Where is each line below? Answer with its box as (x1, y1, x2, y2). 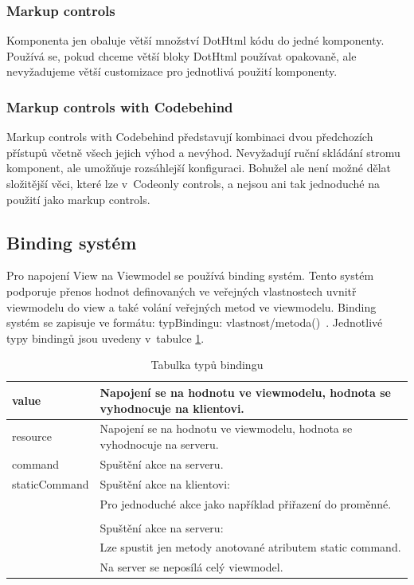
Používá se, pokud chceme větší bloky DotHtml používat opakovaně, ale (6, 47, 357, 64)
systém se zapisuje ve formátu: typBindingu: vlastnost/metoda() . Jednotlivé (6, 314, 383, 331)
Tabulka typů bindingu (150, 356, 264, 373)
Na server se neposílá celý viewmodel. (100, 559, 283, 575)
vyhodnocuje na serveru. (100, 435, 219, 452)
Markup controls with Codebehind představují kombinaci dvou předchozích (6, 128, 373, 145)
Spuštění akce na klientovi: (100, 475, 230, 492)
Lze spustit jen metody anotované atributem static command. (100, 539, 401, 556)
